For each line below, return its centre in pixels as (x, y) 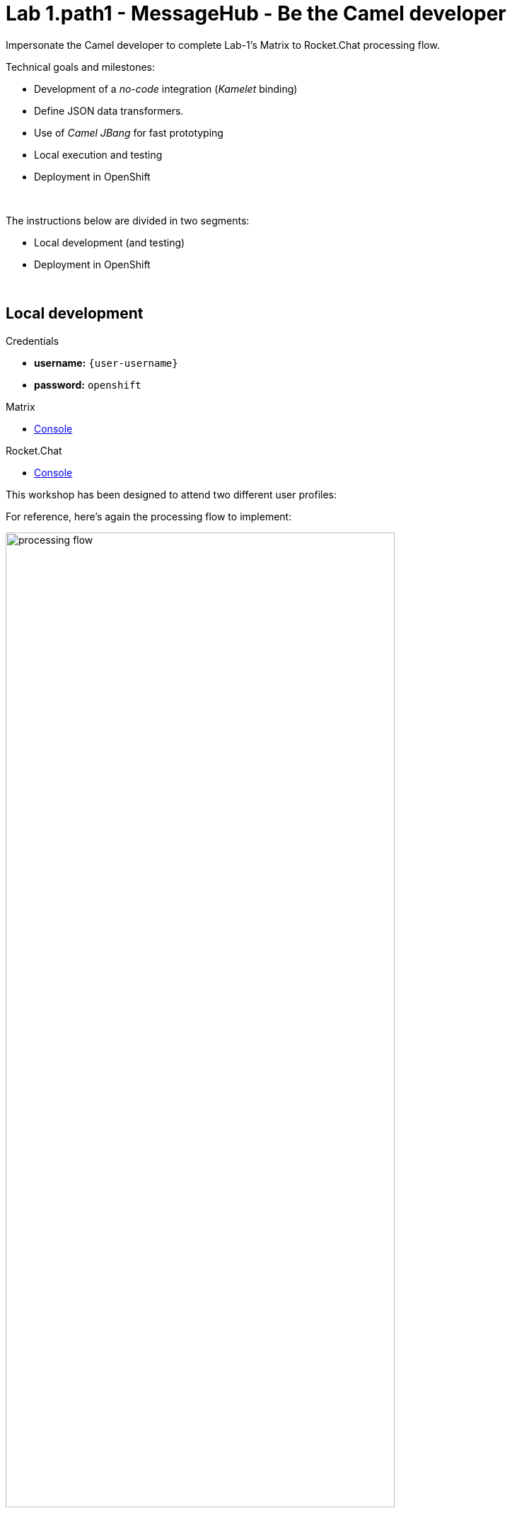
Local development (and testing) (110, 242)
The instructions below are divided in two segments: (128, 220)
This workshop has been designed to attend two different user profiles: (171, 494)
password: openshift (88, 384)
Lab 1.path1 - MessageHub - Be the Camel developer (256, 13)
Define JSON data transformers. (109, 110)
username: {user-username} (106, 362)
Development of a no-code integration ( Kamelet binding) (166, 89)
